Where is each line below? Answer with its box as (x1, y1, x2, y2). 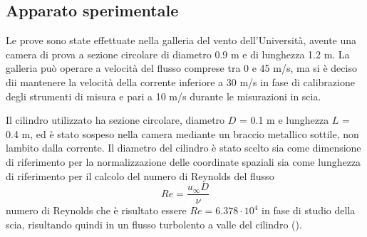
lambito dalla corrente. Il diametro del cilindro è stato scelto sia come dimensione (6, 140, 361, 155)
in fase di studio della (262, 203, 356, 218)
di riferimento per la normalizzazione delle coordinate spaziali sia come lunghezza (6, 154, 361, 169)
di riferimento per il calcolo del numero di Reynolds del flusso (6, 168, 274, 183)
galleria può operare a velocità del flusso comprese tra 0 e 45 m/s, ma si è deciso (6, 60, 357, 75)
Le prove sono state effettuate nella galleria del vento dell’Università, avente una (6, 33, 357, 48)
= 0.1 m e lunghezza (239, 112, 329, 127)
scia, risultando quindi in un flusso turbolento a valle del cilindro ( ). (6, 216, 302, 231)
